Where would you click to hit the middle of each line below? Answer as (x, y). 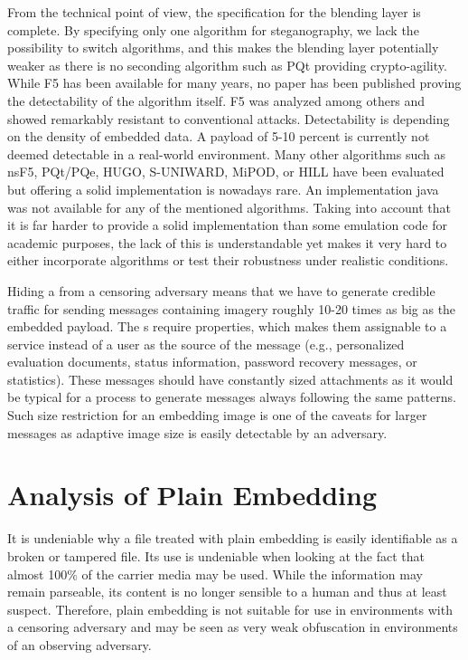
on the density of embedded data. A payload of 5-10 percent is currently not (219, 136)
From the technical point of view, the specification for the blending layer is (214, 12)
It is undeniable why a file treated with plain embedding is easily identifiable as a (233, 538)
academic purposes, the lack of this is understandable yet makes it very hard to (227, 242)
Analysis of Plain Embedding (192, 495)
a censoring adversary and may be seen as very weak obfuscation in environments (233, 627)
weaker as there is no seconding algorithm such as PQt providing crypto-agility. (227, 65)
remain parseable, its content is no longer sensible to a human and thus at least (227, 592)
